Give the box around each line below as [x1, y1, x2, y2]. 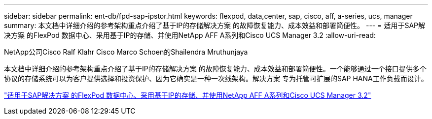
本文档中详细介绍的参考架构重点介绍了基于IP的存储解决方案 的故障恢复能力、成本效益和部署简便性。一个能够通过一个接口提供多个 [4, 64, 427, 73]
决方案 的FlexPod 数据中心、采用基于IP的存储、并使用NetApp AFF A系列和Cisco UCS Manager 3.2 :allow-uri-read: [4, 31, 376, 39]
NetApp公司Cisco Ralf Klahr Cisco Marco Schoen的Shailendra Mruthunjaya [4, 48, 248, 56]
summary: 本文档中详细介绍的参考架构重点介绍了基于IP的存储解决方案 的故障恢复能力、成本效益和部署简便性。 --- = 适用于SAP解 [4, 21, 425, 30]
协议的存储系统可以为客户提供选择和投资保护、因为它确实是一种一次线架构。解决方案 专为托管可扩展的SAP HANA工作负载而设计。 [4, 74, 428, 83]
